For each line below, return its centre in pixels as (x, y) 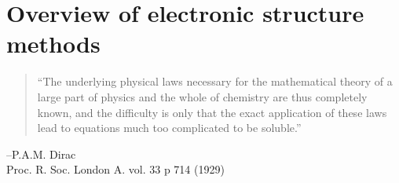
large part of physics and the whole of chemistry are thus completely (202, 96)
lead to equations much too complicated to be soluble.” (169, 128)
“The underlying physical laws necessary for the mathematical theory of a (215, 81)
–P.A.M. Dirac (41, 154)
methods (53, 44)
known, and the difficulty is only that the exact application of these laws (212, 112)
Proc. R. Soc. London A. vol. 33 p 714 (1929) (115, 169)
